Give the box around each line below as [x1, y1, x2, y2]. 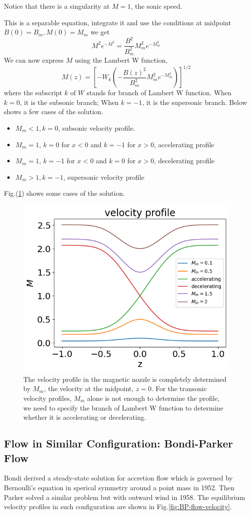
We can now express [4, 55, 64, 65]
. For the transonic [151, 383, 207, 394]
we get [90, 27, 110, 37]
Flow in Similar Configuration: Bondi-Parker [4, 436, 233, 451]
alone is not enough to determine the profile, [87, 393, 219, 403]
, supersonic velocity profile [63, 172, 145, 182]
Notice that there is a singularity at [4, 1, 110, 11]
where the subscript [4, 87, 63, 98]
